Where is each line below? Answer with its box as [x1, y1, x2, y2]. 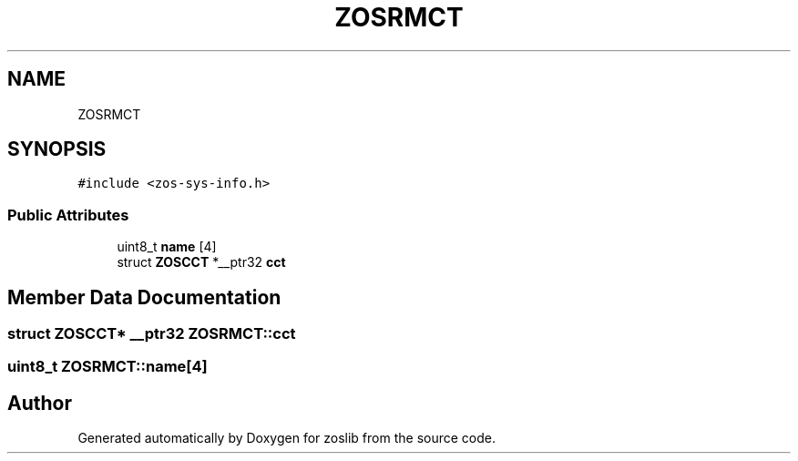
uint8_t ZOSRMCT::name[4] [7, 357, 208, 376]
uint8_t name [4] [117, 239, 217, 255]
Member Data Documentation [7, 285, 281, 309]
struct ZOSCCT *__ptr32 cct [117, 254, 286, 271]
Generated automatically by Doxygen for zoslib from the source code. [77, 430, 496, 446]
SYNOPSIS [7, 138, 107, 161]
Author [7, 391, 72, 415]
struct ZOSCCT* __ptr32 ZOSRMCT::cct [7, 324, 296, 343]
